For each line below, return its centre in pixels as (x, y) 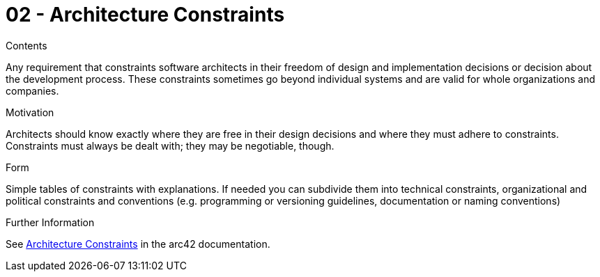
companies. (32, 90)
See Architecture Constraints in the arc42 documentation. (138, 244)
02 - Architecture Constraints (145, 15)
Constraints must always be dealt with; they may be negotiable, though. (170, 145)
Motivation (30, 112)
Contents (26, 45)
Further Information (50, 222)
